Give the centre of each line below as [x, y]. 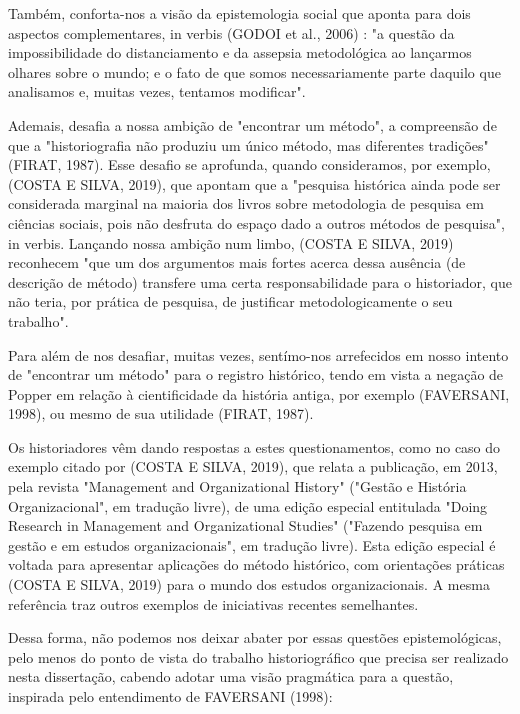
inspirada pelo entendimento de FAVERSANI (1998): [170, 696]
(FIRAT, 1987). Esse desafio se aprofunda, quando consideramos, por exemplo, [249, 164]
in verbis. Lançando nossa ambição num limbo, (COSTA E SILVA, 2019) [231, 242]
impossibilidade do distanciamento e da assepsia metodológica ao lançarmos [240, 52]
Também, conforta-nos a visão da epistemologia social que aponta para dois [239, 13]
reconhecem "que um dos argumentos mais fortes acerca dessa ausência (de [237, 262]
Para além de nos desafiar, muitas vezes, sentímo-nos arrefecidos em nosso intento [258, 354]
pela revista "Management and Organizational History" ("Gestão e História [237, 486]
